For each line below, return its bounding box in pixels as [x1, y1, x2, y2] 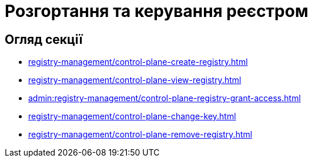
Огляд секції [5, 32, 83, 47]
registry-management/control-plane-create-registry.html [28, 57, 248, 67]
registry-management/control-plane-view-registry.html [28, 75, 241, 85]
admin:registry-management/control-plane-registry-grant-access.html [28, 93, 301, 104]
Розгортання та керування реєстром [5, 1, 308, 21]
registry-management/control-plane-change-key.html [28, 111, 236, 122]
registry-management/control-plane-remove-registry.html [28, 129, 253, 140]
